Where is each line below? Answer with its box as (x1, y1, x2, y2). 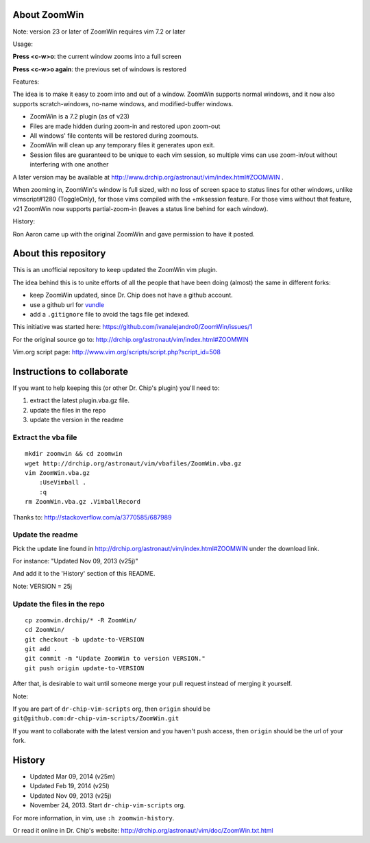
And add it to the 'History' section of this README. (12, 570, 156, 578)
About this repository (12, 247, 106, 260)
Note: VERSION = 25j (12, 582, 72, 590)
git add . (25, 645, 58, 652)
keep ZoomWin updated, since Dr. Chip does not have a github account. (29, 291, 233, 300)
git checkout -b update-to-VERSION (25, 635, 145, 644)
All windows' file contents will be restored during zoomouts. (29, 132, 199, 140)
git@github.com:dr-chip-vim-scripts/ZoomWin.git (12, 715, 180, 722)
